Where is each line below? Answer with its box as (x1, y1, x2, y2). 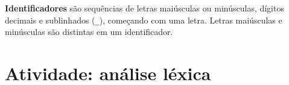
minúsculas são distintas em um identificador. (5, 25, 173, 38)
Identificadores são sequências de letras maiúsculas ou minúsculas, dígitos (5, 2, 284, 14)
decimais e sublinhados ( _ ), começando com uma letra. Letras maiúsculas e (5, 13, 282, 26)
